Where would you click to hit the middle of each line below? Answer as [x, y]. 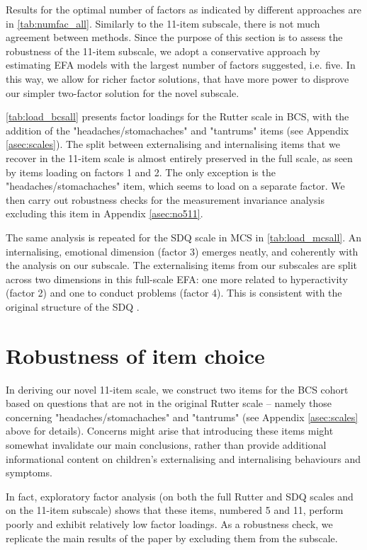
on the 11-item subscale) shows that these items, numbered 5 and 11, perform [175, 510]
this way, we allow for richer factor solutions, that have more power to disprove [177, 78]
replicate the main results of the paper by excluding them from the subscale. [172, 538]
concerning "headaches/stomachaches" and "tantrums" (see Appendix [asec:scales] [182, 417]
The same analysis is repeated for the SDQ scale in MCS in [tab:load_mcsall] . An [184, 237]
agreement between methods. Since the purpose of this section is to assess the [174, 37]
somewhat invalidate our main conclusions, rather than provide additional [166, 444]
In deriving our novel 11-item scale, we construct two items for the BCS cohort [177, 389]
